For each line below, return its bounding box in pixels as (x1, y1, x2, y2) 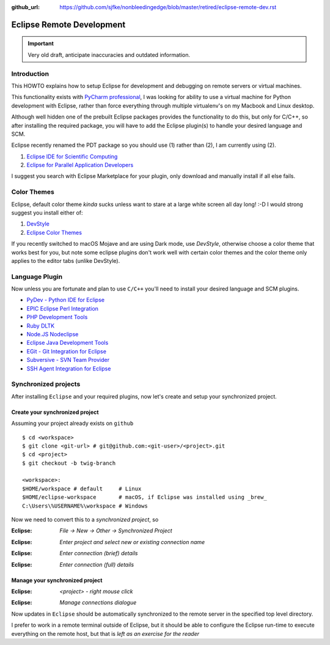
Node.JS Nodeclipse (26, 331, 79, 338)
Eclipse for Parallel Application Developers (26, 161, 134, 169)
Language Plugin (11, 272, 63, 281)
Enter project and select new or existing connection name (59, 538, 205, 545)
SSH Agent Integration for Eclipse (26, 364, 111, 372)
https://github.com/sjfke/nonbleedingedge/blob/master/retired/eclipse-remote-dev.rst (59, 4, 277, 10)
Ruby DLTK (26, 322, 55, 330)
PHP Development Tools (26, 314, 88, 321)
